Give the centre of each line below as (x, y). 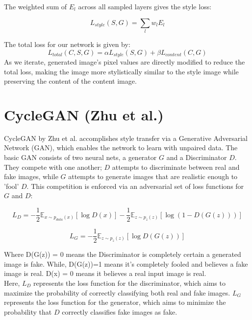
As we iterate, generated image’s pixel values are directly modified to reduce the (125, 61)
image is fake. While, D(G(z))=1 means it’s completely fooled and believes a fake (126, 263)
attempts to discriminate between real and (176, 167)
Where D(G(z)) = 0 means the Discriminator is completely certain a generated (123, 254)
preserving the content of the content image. (70, 81)
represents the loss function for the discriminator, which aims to (129, 283)
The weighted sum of (36, 6)
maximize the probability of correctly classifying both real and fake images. (117, 292)
